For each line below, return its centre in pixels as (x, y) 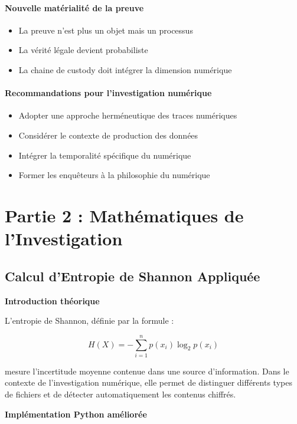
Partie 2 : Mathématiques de (124, 215)
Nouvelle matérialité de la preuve (74, 7)
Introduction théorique (52, 300)
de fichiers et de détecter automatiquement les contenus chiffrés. (120, 394)
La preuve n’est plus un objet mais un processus (106, 30)
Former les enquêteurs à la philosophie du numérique (114, 175)
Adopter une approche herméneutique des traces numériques (128, 115)
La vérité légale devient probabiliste (83, 50)
